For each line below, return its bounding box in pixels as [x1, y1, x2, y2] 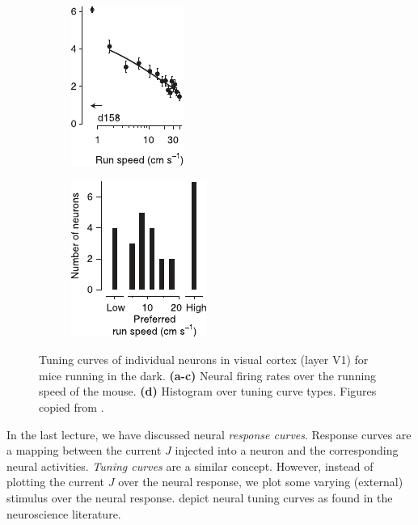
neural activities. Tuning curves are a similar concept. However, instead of [6, 457, 374, 474]
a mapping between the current [6, 442, 162, 459]
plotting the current [6, 473, 105, 490]
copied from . [39, 398, 104, 415]
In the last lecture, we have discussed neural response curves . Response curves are [6, 426, 412, 442]
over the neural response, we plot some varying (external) [118, 473, 403, 490]
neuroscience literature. [6, 505, 121, 522]
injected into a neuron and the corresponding [175, 442, 399, 459]
